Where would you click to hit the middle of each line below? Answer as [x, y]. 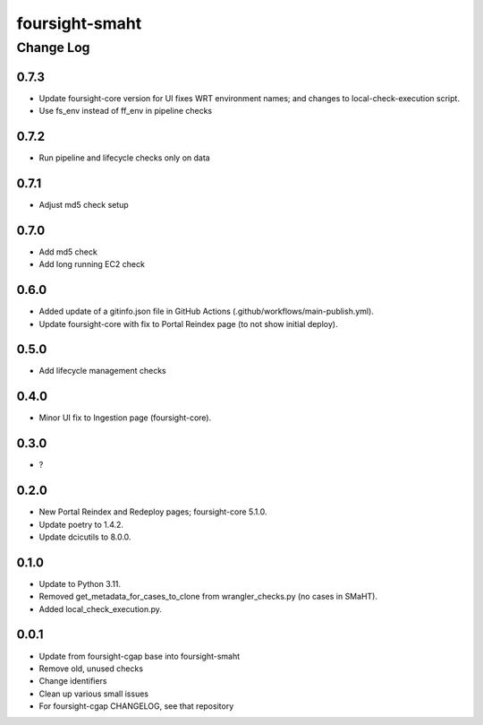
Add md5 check [68, 252]
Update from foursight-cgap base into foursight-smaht [140, 656]
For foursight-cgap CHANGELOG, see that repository [136, 706]
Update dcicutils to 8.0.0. [85, 537]
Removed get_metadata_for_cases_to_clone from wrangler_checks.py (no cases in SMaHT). [208, 597]
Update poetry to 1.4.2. [81, 524]
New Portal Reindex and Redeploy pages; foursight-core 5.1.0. [153, 512]
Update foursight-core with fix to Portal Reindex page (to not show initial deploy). [188, 324]
